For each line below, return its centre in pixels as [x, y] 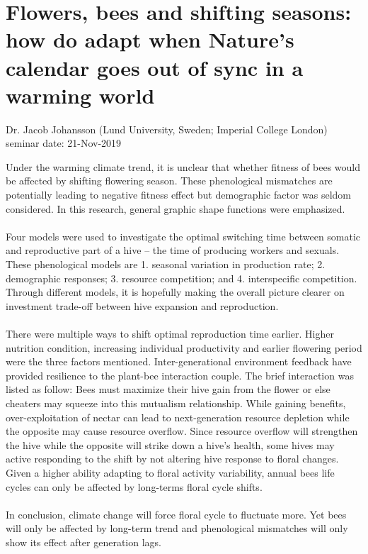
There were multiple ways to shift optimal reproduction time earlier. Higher [170, 333]
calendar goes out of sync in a [155, 67]
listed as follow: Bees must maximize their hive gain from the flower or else [168, 389]
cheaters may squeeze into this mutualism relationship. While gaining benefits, [176, 403]
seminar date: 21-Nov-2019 [64, 143]
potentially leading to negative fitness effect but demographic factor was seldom [179, 195]
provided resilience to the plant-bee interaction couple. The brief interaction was [180, 375]
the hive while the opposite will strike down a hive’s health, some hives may [170, 444]
